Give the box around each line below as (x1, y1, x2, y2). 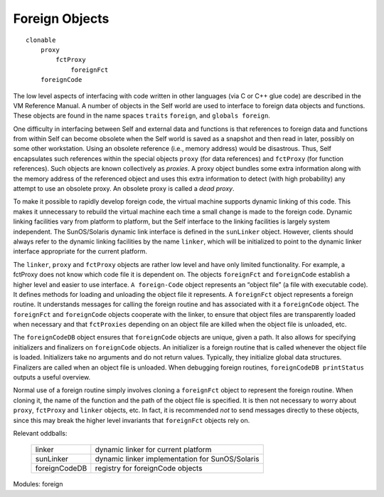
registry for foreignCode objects (95, 464, 203, 474)
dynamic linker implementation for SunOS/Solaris (95, 454, 260, 464)
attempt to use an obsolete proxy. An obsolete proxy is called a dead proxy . (13, 184, 235, 193)
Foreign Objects (13, 11, 110, 26)
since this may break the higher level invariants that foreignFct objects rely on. (13, 416, 250, 424)
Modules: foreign (13, 480, 63, 488)
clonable (26, 36, 56, 44)
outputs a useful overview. (13, 373, 91, 382)
